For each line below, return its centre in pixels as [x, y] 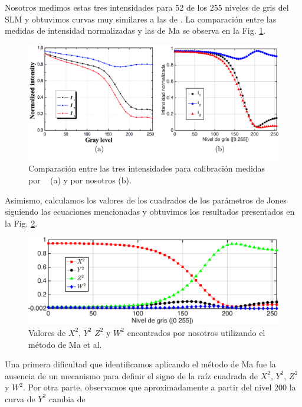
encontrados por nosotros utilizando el [196, 332]
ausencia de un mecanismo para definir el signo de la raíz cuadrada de [131, 375]
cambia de [67, 398]
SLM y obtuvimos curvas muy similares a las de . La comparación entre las [141, 19]
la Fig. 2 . [21, 223]
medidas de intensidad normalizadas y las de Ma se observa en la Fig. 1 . [135, 30]
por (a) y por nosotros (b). [80, 180]
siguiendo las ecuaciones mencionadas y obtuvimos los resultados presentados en [150, 211]
